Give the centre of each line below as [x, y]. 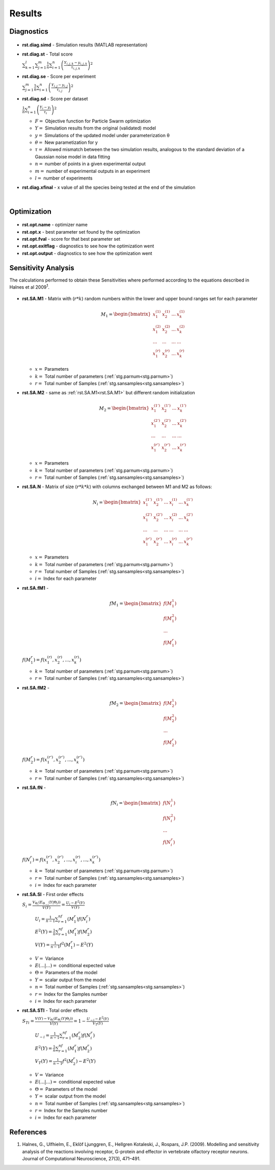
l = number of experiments [64, 178]
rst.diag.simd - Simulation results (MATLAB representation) [85, 45]
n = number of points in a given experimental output [90, 164]
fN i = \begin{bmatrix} [136, 803]
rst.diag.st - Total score [48, 54]
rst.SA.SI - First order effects [53, 895]
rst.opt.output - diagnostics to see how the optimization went [87, 253]
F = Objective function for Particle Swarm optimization [93, 121]
